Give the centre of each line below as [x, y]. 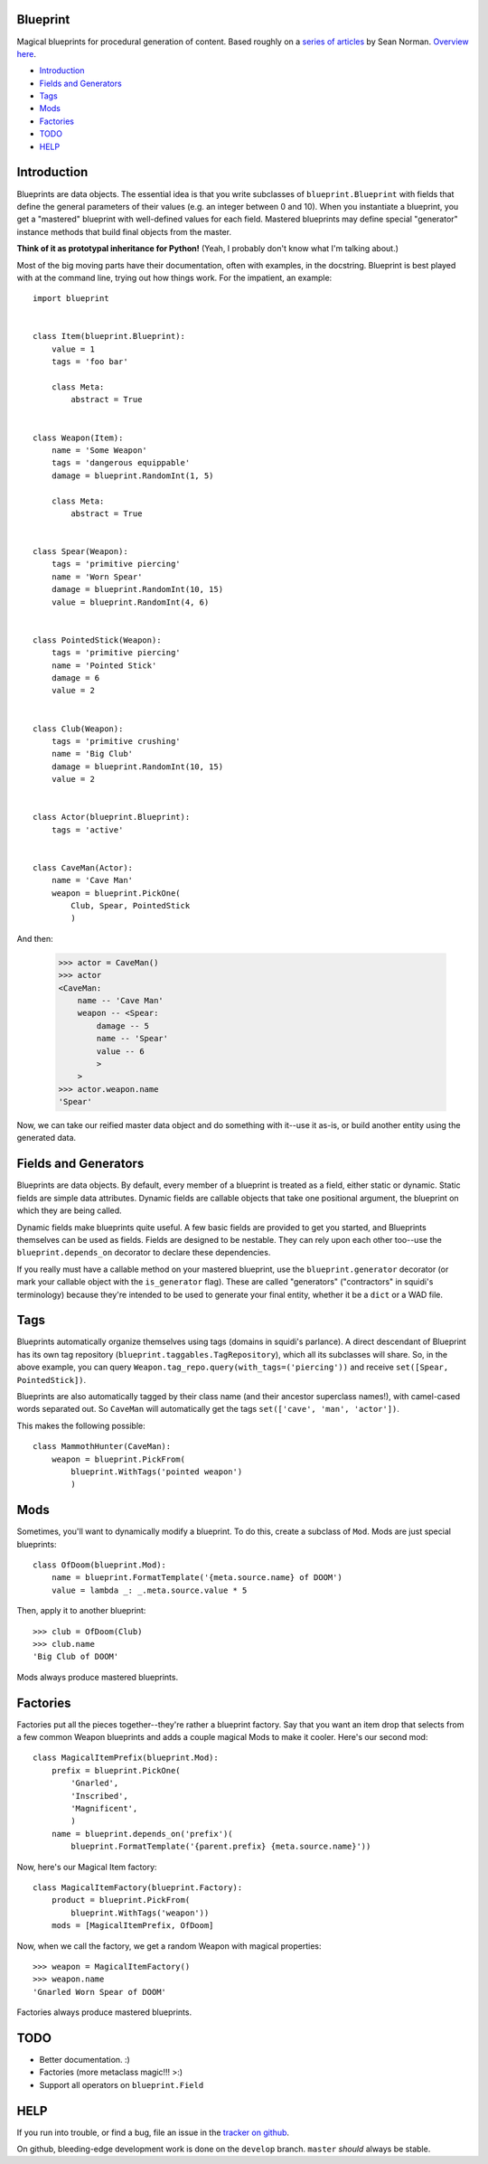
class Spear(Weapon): [80, 552]
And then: [35, 938]
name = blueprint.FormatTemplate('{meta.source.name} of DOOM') [197, 1578]
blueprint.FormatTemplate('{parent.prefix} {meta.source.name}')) [221, 1847]
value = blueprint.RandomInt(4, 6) [130, 602]
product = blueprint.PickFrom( [121, 1900]
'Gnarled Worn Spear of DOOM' [100, 1992]
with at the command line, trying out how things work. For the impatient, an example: [174, 278]
